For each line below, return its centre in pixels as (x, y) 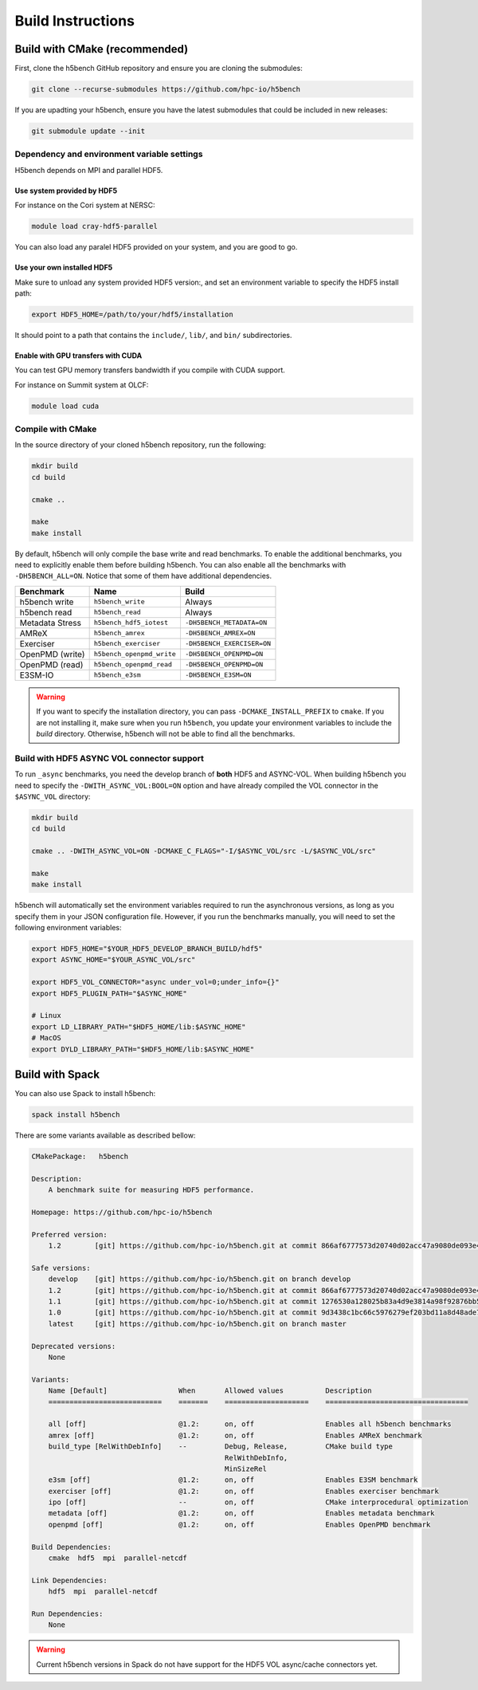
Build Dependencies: (71, 1547)
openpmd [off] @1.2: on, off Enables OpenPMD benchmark (239, 1524)
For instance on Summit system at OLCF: (82, 385)
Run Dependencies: (67, 1614)
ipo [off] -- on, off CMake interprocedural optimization (259, 1502)
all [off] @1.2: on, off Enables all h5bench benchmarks (250, 1424)
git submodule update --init (88, 131)
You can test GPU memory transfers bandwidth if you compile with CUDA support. (150, 370)
